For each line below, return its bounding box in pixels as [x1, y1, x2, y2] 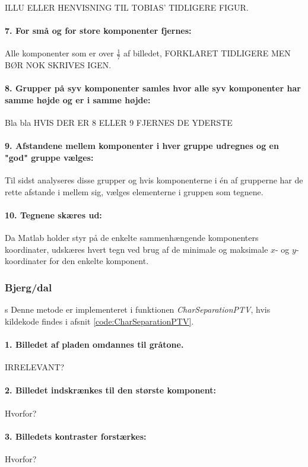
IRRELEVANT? [5, 361, 65, 373]
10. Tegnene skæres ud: [5, 208, 102, 221]
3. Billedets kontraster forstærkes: [5, 430, 147, 442]
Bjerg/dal [5, 279, 52, 294]
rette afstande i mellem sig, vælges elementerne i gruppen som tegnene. [5, 185, 263, 198]
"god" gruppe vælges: [5, 151, 94, 163]
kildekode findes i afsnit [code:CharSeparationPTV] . [5, 314, 194, 327]
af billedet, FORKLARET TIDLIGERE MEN [123, 47, 291, 59]
